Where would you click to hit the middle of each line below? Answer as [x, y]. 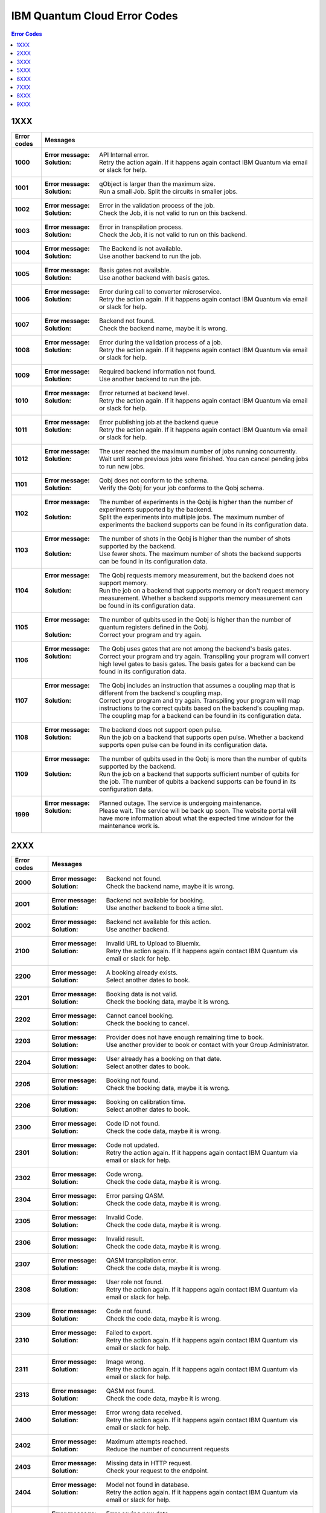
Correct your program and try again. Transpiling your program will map [200, 700]
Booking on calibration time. [146, 1102]
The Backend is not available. [140, 248]
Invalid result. [125, 1239]
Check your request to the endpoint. [157, 1471]
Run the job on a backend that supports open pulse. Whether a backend [201, 737]
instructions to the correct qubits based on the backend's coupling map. [201, 708]
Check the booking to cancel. [148, 1023]
